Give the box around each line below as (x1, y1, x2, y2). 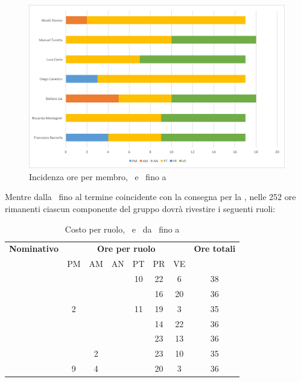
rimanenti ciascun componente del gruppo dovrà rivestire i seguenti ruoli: (5, 202, 276, 214)
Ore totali (194, 242, 236, 255)
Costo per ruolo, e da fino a (65, 222, 180, 235)
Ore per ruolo (97, 242, 156, 255)
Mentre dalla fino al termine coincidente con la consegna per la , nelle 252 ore (5, 190, 296, 203)
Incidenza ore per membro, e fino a (29, 170, 166, 183)
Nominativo (9, 242, 59, 255)
